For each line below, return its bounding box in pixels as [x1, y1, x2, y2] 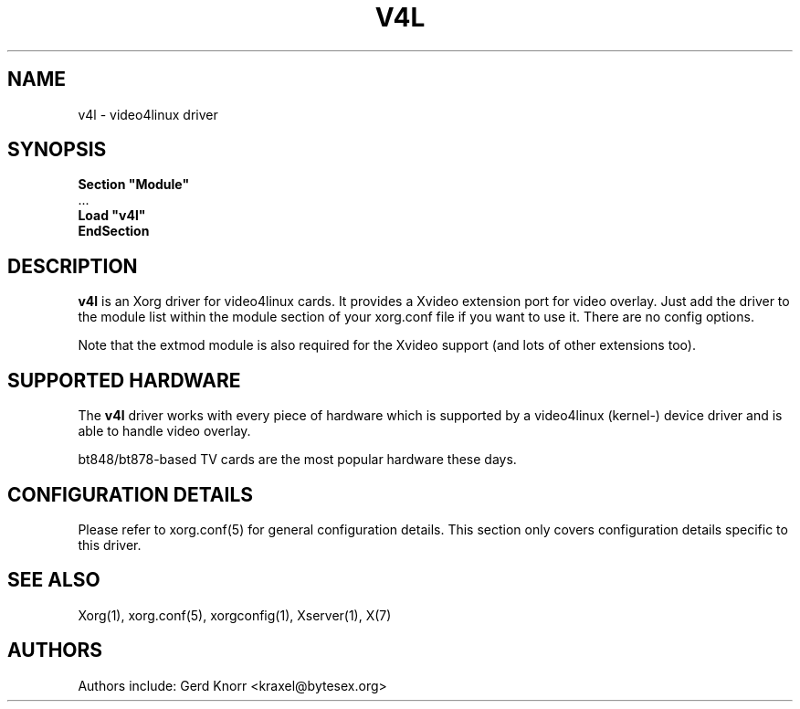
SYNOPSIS [7, 138, 107, 162]
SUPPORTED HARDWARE [7, 368, 241, 392]
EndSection [78, 223, 150, 239]
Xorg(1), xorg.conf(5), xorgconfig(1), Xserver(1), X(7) [78, 607, 392, 623]
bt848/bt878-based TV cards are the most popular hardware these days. [78, 451, 517, 468]
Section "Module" [78, 176, 190, 193]
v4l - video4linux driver [78, 106, 218, 122]
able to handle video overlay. [78, 423, 251, 439]
